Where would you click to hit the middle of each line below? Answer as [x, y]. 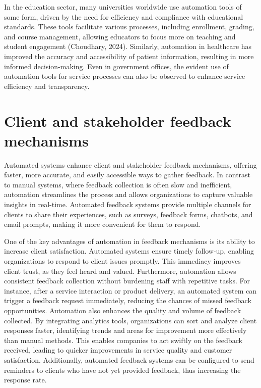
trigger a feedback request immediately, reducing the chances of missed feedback [128, 300]
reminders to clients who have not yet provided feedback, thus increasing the [122, 370]
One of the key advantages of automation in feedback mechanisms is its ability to [129, 241]
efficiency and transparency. [47, 86]
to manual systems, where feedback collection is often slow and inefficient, [118, 184]
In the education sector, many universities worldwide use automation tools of [123, 7]
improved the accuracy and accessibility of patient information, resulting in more [129, 56]
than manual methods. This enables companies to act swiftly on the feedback [123, 340]
